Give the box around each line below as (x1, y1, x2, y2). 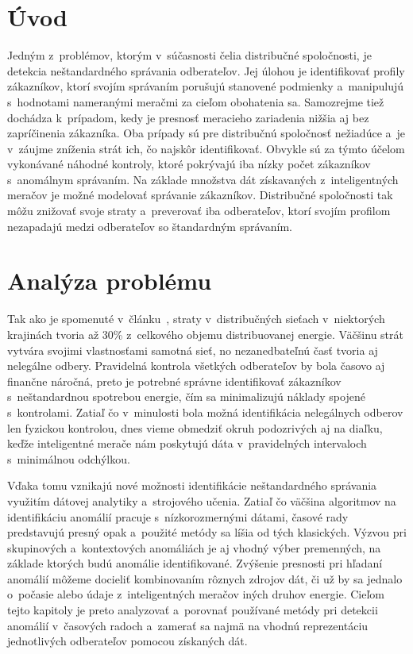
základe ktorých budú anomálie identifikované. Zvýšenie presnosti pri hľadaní (7, 555, 383, 571)
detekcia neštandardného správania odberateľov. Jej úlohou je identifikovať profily (7, 62, 405, 79)
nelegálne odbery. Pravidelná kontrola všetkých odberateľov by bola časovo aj (7, 357, 385, 374)
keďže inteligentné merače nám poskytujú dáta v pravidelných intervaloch (7, 435, 367, 452)
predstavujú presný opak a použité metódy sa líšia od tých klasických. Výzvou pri (7, 524, 407, 541)
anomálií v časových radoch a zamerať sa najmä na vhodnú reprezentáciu (7, 617, 369, 633)
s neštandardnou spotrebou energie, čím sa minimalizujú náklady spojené (7, 388, 365, 405)
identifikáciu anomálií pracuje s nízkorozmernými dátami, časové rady (7, 508, 349, 525)
